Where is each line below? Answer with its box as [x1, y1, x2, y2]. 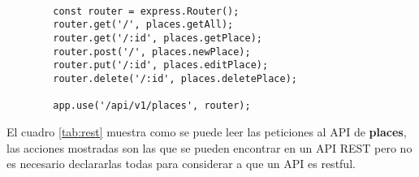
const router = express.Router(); [53, 5, 240, 17]
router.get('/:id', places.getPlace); [53, 32, 262, 44]
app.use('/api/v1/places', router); [53, 100, 251, 112]
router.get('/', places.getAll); [53, 19, 234, 31]
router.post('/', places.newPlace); [53, 45, 251, 58]
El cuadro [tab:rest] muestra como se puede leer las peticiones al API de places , [6, 123, 407, 140]
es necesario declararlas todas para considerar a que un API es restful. [6, 155, 356, 172]
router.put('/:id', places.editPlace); [53, 59, 269, 71]
